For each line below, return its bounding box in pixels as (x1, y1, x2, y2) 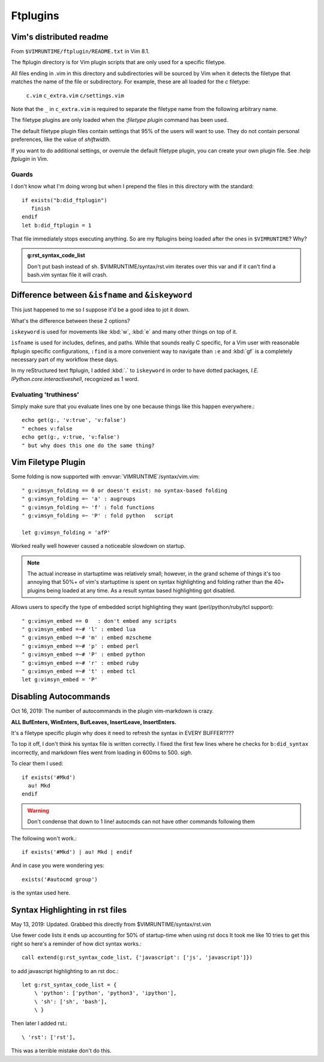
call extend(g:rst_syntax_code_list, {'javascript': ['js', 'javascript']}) (22, 954, 253, 961)
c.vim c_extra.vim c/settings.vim (26, 92, 124, 99)
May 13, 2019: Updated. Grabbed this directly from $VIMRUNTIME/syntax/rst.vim (11, 920, 211, 928)
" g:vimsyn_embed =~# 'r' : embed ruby (22, 659, 139, 666)
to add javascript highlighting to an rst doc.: (11, 967, 119, 974)
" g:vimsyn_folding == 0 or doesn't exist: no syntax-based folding (22, 487, 227, 494)
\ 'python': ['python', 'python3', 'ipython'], (34, 990, 177, 997)
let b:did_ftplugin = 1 (22, 222, 92, 229)
